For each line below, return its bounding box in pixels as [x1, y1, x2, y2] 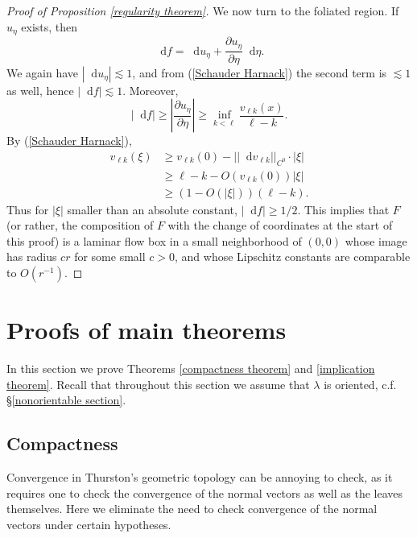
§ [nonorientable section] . [6, 391, 126, 408]
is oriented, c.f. [324, 375, 397, 392]
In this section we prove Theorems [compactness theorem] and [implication [6, 360, 375, 377]
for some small [74, 248, 146, 265]
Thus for [6, 201, 49, 217]
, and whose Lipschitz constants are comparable [174, 248, 411, 265]
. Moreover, [122, 81, 179, 98]
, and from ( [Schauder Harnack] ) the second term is [132, 64, 387, 81]
